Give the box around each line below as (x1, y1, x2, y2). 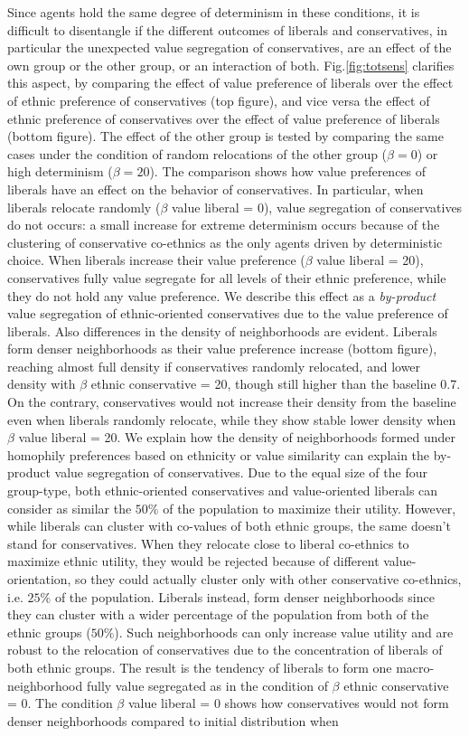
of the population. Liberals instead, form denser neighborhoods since (54, 587, 435, 606)
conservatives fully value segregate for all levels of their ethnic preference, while (7, 268, 446, 287)
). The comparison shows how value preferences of (149, 162, 427, 181)
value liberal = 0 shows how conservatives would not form (127, 694, 449, 712)
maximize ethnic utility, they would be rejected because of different (7, 552, 380, 571)
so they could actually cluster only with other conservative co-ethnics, (75, 570, 462, 588)
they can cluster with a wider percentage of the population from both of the (7, 605, 429, 624)
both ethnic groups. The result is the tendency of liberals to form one (7, 657, 392, 676)
